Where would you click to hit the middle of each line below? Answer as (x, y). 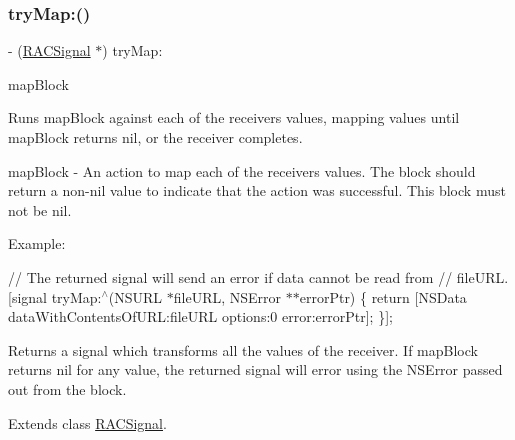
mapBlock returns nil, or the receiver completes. (155, 137)
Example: (37, 243)
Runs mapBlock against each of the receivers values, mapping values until (234, 117)
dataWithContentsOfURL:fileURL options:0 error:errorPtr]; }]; (200, 316)
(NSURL (135, 296)
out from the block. (67, 388)
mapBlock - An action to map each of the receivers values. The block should (242, 170)
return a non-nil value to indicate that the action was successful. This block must (257, 190)
